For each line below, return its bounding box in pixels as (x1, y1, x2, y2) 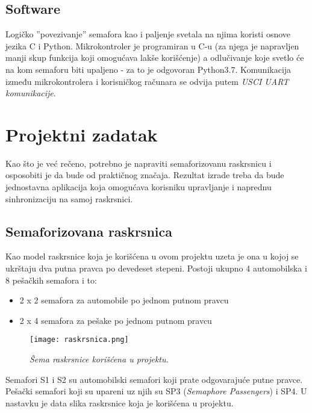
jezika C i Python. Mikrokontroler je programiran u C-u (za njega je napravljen (5, 39, 299, 52)
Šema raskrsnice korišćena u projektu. (30, 353, 169, 365)
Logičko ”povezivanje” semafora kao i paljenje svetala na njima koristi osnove (5, 28, 291, 40)
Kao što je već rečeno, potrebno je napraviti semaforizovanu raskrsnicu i (5, 157, 272, 169)
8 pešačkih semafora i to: (5, 273, 97, 286)
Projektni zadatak (5, 122, 158, 146)
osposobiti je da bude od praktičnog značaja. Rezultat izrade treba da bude (5, 169, 284, 181)
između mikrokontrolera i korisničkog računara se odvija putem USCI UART (5, 75, 289, 87)
